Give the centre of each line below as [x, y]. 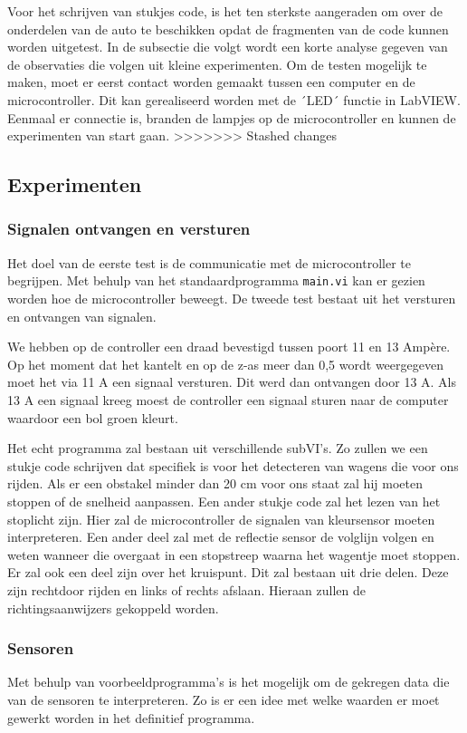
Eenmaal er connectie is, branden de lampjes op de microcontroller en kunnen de [232, 117]
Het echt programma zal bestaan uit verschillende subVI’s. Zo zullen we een [218, 448]
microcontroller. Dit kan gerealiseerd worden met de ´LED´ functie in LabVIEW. [234, 99]
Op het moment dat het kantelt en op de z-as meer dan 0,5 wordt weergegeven [225, 364]
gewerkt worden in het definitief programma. [131, 717]
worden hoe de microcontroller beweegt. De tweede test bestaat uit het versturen [232, 298]
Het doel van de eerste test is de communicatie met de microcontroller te [209, 262]
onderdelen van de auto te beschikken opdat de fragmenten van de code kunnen [228, 29]
